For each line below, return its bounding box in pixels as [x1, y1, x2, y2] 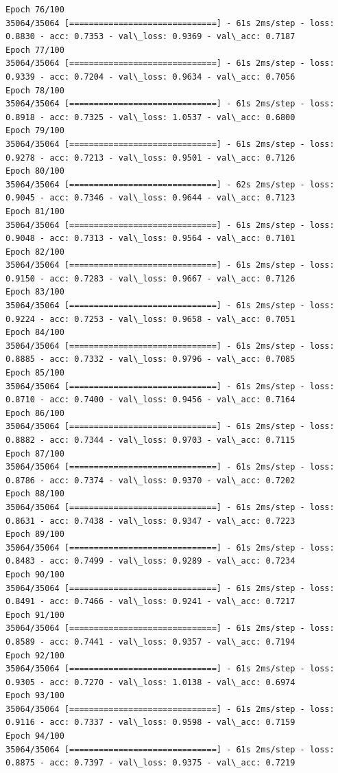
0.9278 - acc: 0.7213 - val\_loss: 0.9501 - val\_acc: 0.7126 [5, 152, 295, 163]
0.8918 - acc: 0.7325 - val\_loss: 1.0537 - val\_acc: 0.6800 [5, 112, 295, 122]
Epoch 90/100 [5, 569, 64, 579]
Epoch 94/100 [5, 731, 64, 741]
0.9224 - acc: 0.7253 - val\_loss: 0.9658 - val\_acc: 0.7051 [5, 314, 295, 324]
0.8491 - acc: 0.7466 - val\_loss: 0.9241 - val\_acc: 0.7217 [5, 597, 295, 607]
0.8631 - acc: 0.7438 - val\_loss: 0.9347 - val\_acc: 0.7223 [5, 516, 295, 526]
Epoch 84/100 [5, 327, 64, 338]
